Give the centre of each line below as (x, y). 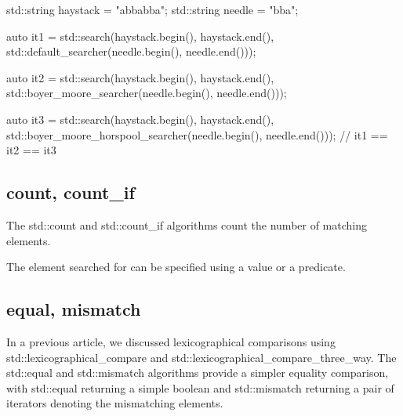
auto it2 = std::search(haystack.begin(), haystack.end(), (140, 77)
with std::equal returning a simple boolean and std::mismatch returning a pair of (200, 387)
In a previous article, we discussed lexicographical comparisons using (171, 341)
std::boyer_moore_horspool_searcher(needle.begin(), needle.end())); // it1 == (197, 134)
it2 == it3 (31, 150)
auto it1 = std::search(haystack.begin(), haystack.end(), (140, 36)
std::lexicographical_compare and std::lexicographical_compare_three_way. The (201, 357)
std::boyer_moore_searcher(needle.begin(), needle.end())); (147, 93)
